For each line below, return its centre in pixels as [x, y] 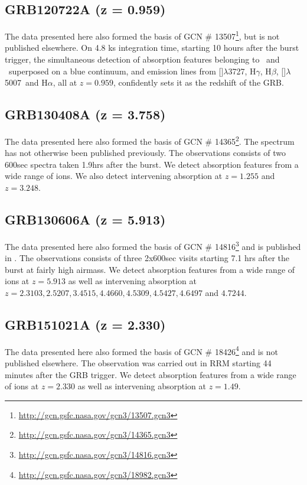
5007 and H [26, 82]
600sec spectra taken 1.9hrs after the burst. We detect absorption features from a [152, 164]
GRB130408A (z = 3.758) [85, 114]
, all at [65, 82]
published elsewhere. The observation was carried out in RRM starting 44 [138, 362]
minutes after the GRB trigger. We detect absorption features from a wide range [151, 374]
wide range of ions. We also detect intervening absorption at [114, 176]
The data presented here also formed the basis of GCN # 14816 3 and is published [153, 245]
